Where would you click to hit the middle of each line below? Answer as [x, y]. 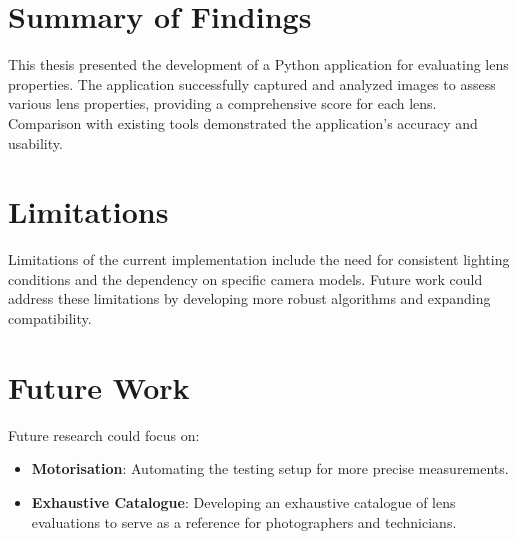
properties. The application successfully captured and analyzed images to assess [252, 83]
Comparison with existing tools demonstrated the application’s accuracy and [243, 122]
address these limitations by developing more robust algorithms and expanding [249, 298]
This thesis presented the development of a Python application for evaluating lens [258, 64]
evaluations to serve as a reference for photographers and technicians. [244, 521]
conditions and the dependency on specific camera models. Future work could [245, 278]
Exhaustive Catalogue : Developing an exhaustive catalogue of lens [243, 501]
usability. [35, 142]
